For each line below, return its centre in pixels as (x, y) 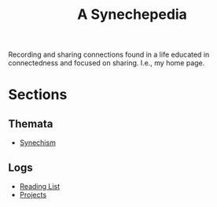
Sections (38, 95)
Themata (31, 124)
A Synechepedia (132, 15)
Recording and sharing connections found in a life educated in (109, 55)
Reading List (40, 186)
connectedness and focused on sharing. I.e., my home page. (107, 63)
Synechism (38, 142)
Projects (33, 195)
